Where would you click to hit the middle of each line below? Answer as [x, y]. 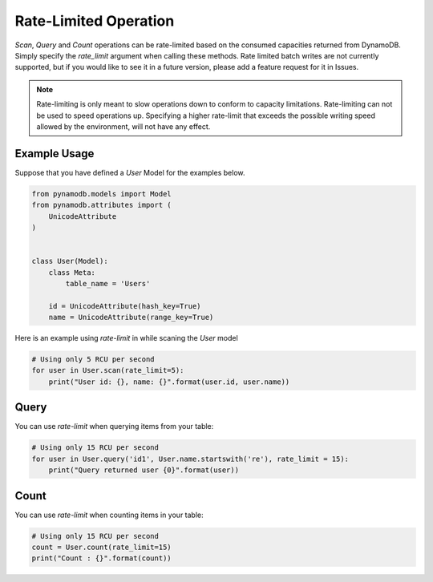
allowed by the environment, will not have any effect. [123, 126]
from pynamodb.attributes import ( [101, 205]
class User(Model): [70, 261]
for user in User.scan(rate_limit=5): [108, 370]
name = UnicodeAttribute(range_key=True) [131, 317]
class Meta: [72, 272]
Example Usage [55, 154]
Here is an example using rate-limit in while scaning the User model [126, 338]
